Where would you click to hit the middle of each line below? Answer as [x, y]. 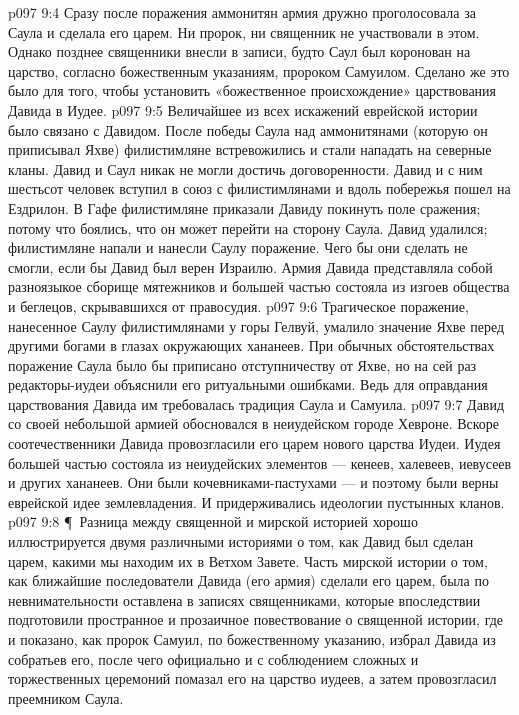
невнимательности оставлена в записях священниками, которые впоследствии [244, 599]
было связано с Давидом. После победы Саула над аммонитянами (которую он [248, 129]
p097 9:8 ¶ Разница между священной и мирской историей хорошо [213, 521]
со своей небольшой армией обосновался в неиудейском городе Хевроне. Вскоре [254, 423]
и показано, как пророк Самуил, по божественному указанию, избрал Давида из [252, 639]
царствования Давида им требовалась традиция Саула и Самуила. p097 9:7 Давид [256, 403]
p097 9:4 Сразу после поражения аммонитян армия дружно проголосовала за [242, 12]
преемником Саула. [66, 697]
